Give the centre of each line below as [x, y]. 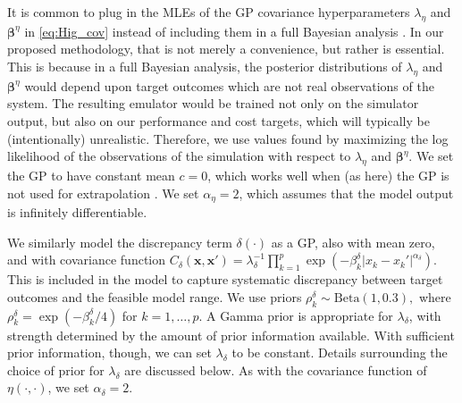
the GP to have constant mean [91, 175]
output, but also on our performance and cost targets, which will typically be [218, 120]
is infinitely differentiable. [77, 212]
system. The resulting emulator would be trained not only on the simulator [213, 103]
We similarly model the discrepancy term [120, 242]
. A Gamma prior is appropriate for [296, 315]
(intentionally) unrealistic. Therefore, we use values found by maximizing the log [228, 138]
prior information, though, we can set [109, 353]
